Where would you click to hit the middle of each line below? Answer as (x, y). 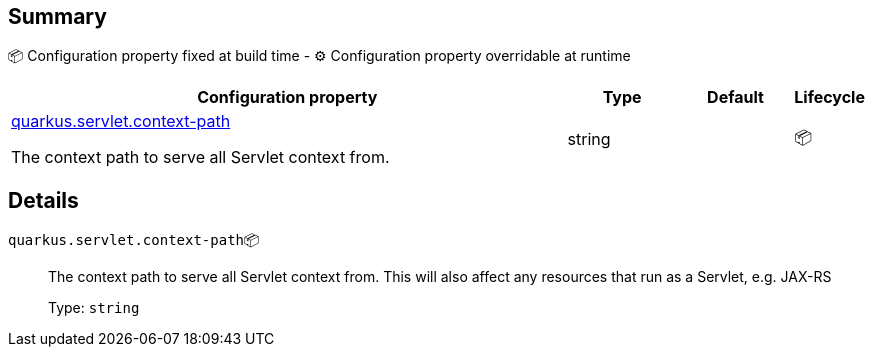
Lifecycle (829, 97)
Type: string (94, 308)
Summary (57, 16)
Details (43, 200)
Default (735, 97)
